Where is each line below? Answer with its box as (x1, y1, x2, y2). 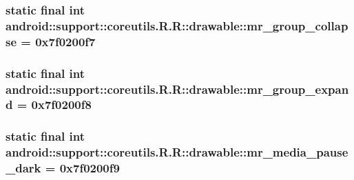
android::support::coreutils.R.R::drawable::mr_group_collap (6, 17, 348, 34)
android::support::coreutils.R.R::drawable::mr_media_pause (6, 143, 348, 161)
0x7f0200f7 (35, 32, 96, 50)
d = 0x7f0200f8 (6, 96, 92, 113)
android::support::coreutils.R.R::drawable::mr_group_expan (6, 80, 349, 97)
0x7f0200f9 (59, 159, 120, 177)
